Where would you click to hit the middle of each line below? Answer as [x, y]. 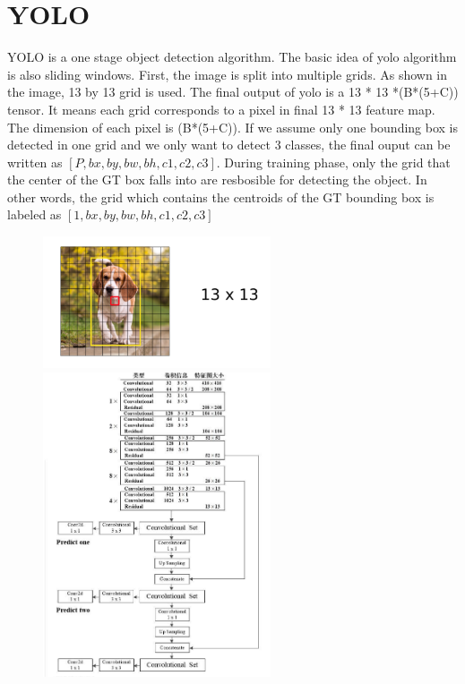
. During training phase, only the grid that [333, 162]
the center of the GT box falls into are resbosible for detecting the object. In [217, 180]
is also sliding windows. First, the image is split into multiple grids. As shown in [228, 74]
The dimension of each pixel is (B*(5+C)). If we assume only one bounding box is [233, 127]
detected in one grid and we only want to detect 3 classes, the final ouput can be [229, 145]
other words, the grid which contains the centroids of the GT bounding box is [221, 197]
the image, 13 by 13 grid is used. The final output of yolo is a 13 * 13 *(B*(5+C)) [233, 92]
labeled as [34, 214]
